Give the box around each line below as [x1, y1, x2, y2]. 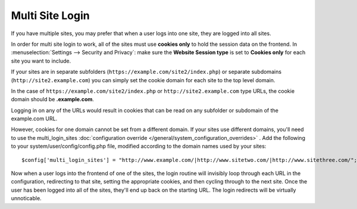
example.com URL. [11, 115, 58, 122]
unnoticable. [11, 195, 42, 202]
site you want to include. [11, 57, 71, 64]
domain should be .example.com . [11, 96, 95, 103]
